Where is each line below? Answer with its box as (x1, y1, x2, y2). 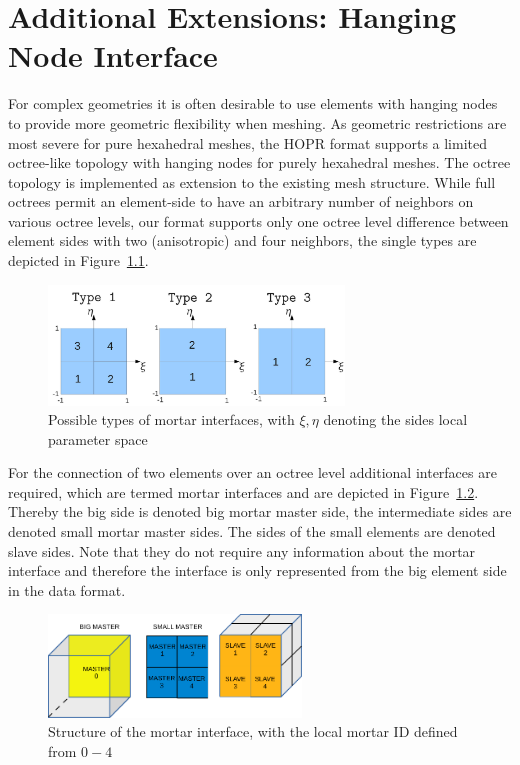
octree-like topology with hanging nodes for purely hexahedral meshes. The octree (8, 152, 511, 173)
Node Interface (8, 35, 218, 76)
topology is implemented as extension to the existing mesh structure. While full (8, 171, 496, 192)
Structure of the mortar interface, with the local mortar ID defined (48, 721, 458, 742)
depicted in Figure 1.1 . (8, 250, 149, 271)
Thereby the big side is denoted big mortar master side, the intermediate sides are (8, 501, 512, 522)
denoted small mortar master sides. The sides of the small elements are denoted (8, 521, 496, 542)
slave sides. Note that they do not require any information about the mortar (8, 540, 476, 561)
